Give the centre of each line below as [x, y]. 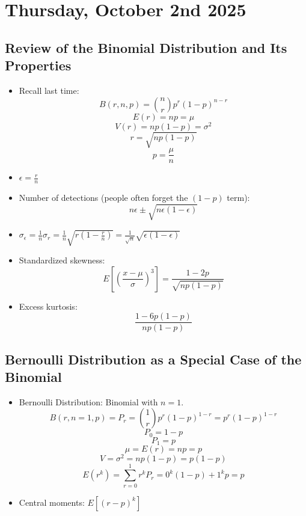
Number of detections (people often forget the [103, 198]
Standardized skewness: [62, 260]
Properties [38, 65]
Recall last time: [49, 90]
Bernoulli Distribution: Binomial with [88, 401]
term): [238, 198]
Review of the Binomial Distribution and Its [146, 47]
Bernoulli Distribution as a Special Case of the [153, 359]
